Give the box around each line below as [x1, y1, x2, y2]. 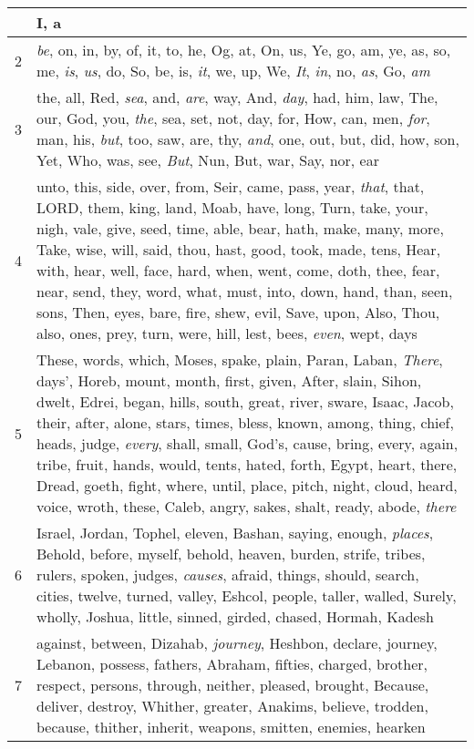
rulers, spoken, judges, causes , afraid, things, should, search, [36, 564, 419, 585]
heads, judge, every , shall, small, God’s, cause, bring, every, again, [36, 433, 459, 454]
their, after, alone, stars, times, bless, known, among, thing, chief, [36, 412, 454, 433]
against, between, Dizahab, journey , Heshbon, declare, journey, [36, 632, 438, 653]
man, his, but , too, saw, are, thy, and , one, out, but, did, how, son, [36, 128, 459, 149]
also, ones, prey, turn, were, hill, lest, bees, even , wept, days [36, 323, 417, 344]
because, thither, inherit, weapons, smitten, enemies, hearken [36, 716, 426, 737]
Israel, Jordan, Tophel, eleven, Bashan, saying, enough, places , [36, 522, 434, 543]
